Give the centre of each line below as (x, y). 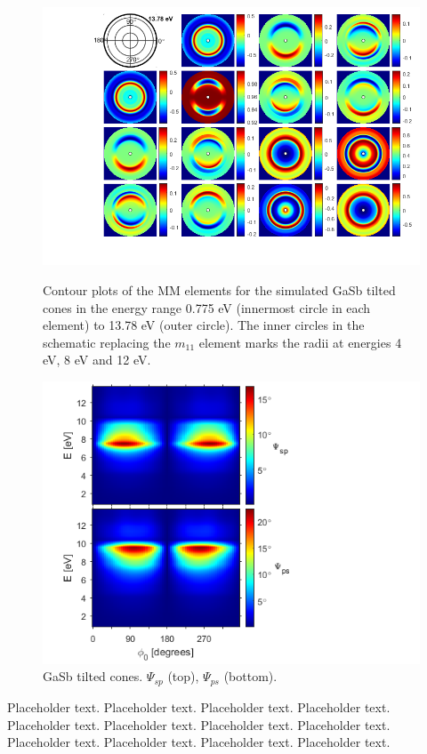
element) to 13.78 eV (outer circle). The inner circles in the (204, 325)
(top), (183, 676)
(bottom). (250, 676)
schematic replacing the (107, 342)
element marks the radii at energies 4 (300, 342)
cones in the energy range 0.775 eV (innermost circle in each (207, 307)
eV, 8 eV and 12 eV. (97, 360)
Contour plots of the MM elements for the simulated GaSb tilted (219, 289)
